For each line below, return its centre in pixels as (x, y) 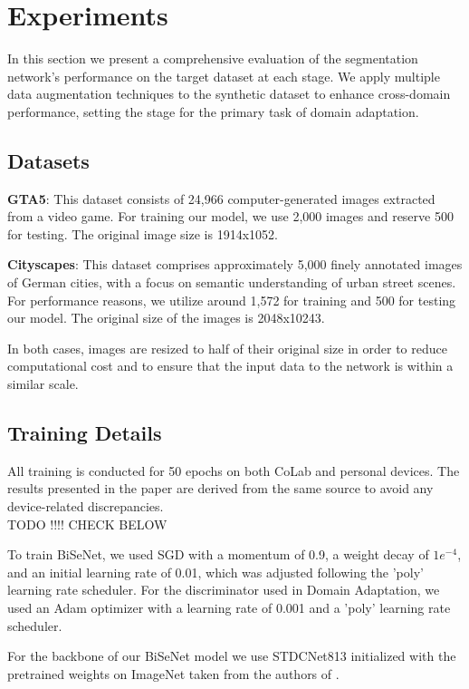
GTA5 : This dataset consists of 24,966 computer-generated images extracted (221, 198)
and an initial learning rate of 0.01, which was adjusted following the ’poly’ (215, 572)
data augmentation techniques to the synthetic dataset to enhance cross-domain (229, 94)
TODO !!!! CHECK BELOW (87, 524)
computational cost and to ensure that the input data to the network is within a (230, 366)
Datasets (48, 160)
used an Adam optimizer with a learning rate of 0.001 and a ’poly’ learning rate (229, 607)
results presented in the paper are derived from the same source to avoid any (220, 488)
